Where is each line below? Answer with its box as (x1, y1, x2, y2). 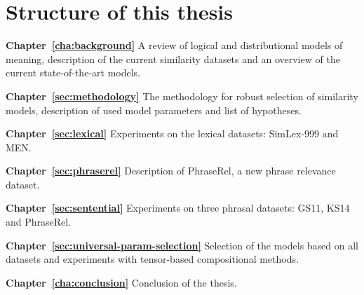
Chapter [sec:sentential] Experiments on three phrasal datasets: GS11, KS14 (6, 200, 350, 215)
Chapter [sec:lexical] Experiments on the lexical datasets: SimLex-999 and (6, 126, 339, 141)
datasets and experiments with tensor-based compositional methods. (6, 252, 299, 266)
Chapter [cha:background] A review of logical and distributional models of (6, 38, 343, 53)
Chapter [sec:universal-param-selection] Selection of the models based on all (6, 238, 359, 252)
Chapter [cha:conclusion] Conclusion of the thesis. (6, 275, 237, 289)
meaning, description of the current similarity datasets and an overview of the (6, 51, 340, 66)
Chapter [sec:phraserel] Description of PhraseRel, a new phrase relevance (6, 163, 336, 178)
